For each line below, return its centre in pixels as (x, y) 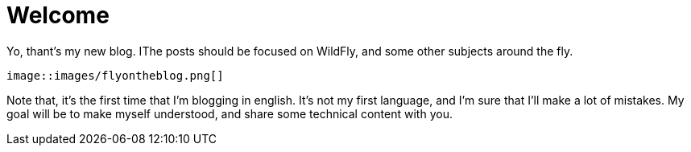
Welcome (58, 15)
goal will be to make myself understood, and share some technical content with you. (230, 113)
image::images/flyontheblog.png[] (115, 75)
